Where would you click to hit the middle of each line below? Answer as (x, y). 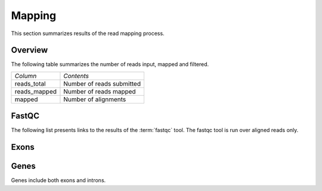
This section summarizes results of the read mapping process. (88, 33)
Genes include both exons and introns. (58, 180)
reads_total (30, 83)
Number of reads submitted (102, 83)
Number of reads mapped (100, 91)
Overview (30, 50)
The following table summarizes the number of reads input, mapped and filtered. (110, 64)
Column (26, 76)
